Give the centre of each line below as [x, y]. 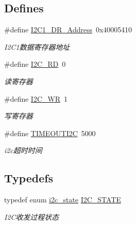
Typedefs [29, 178]
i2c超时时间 [23, 150]
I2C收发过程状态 [32, 217]
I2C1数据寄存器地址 [37, 46]
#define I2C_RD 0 [35, 64]
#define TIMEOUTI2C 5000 [50, 133]
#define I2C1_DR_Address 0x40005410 [68, 30]
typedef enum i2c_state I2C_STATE [63, 200]
